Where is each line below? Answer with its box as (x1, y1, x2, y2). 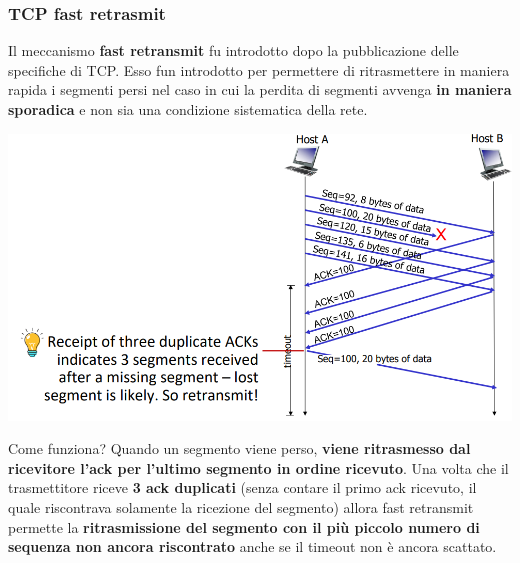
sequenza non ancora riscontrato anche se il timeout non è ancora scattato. (8, 536, 497, 557)
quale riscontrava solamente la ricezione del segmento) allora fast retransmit (8, 497, 474, 518)
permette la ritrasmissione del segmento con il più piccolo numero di (8, 516, 480, 537)
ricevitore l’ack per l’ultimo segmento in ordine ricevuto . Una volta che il (8, 457, 509, 478)
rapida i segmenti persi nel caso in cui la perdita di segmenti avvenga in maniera (8, 79, 512, 100)
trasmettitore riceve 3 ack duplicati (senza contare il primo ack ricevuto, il (8, 477, 477, 498)
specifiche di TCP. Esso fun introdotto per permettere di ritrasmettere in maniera (8, 59, 510, 80)
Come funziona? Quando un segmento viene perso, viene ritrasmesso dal (8, 438, 471, 459)
